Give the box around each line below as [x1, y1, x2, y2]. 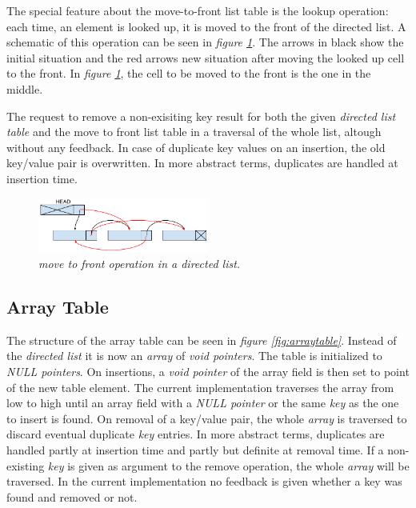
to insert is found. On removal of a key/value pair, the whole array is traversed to [6, 410, 407, 426]
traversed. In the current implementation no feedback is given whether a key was [6, 473, 402, 490]
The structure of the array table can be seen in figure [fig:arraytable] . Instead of [6, 331, 397, 348]
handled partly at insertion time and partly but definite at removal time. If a [6, 441, 384, 458]
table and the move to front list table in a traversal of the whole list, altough [6, 123, 382, 140]
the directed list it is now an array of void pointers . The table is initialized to [6, 347, 382, 364]
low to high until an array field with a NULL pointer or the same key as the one [6, 394, 399, 411]
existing [6, 457, 45, 474]
